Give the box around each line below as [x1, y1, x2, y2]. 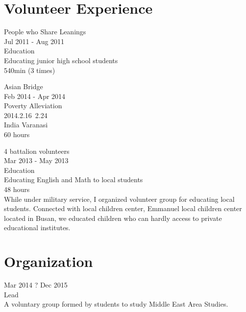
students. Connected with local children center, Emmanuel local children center [4, 203, 242, 214]
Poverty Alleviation [4, 100, 62, 111]
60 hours [4, 129, 30, 140]
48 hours [4, 184, 30, 194]
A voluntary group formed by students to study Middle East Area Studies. [4, 299, 228, 309]
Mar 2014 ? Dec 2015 [4, 280, 68, 290]
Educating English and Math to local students [4, 174, 143, 185]
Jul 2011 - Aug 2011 [4, 36, 65, 46]
